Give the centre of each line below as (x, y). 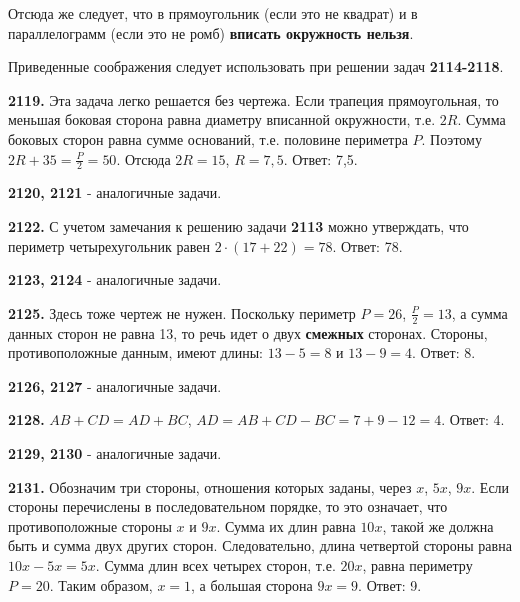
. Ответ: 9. (390, 584)
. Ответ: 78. (367, 245)
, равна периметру (417, 564)
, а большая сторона (252, 584)
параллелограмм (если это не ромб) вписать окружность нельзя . (211, 32)
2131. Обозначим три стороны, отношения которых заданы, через (210, 486)
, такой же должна (438, 525)
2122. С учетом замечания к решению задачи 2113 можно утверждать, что (238, 225)
